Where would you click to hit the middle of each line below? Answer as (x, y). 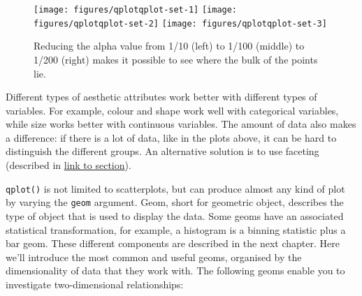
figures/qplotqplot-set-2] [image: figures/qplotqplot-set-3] (180, 23)
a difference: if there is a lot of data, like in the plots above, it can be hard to (171, 137)
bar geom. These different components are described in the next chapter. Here (173, 243)
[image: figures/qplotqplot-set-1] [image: (136, 10)
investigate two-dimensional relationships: (95, 284)
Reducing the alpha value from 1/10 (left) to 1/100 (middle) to (169, 46)
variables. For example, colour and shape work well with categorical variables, (172, 110)
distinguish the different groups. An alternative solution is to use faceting (162, 151)
